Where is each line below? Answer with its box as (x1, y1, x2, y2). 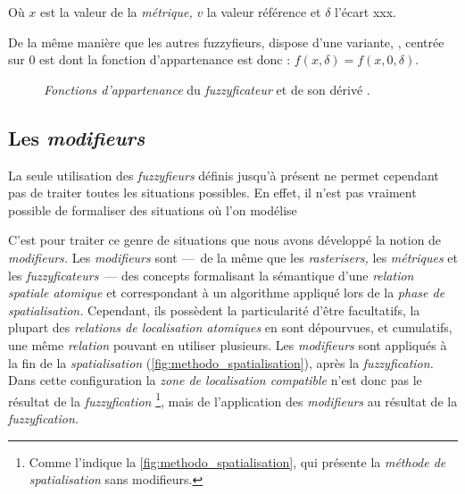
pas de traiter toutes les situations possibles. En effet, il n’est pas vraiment (8, 183, 417, 202)
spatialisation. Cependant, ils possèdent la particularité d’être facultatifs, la (8, 300, 420, 319)
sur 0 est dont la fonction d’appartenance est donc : (8, 50, 291, 69)
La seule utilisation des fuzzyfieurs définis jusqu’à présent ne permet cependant (8, 165, 439, 184)
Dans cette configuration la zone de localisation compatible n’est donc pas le (8, 371, 422, 389)
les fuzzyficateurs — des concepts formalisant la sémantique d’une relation (8, 265, 414, 284)
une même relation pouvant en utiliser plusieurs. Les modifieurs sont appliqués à (8, 335, 447, 354)
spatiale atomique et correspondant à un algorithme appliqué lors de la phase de (8, 283, 445, 302)
